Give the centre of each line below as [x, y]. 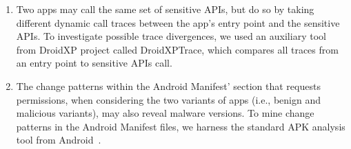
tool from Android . [59, 140]
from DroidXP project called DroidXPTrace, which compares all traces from [177, 49]
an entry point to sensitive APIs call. [94, 63]
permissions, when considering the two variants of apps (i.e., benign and [169, 99]
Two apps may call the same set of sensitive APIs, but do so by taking [165, 9]
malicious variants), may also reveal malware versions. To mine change [165, 113]
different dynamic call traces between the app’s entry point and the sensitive [178, 22]
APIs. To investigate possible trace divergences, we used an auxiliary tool [171, 36]
